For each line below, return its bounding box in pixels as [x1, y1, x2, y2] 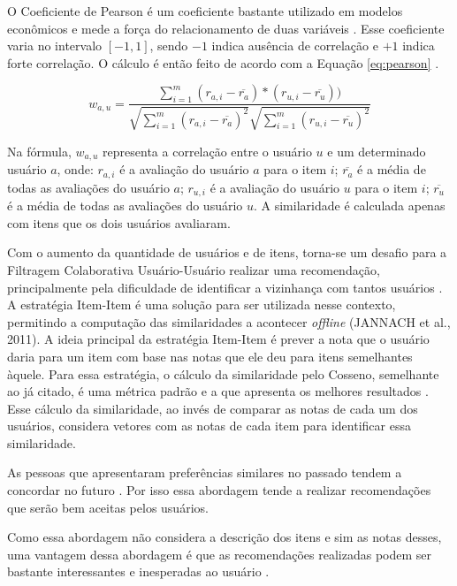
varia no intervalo [7, 36, 103, 55]
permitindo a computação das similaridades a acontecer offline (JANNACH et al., [7, 312, 451, 331]
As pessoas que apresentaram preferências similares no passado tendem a [7, 463, 402, 482]
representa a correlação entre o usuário [103, 141, 312, 160]
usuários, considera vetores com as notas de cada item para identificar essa [7, 416, 411, 435]
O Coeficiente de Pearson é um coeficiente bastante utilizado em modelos [7, 2, 403, 19]
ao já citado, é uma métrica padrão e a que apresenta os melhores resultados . [7, 382, 429, 400]
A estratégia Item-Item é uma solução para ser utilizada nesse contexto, [7, 295, 396, 314]
